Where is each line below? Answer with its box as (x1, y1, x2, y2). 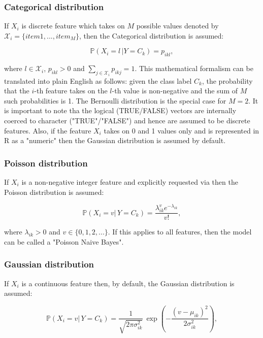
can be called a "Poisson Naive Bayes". (4, 236, 124, 247)
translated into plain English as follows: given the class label (4, 75, 192, 86)
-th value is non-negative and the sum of (112, 85, 238, 96)
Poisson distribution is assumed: (4, 186, 104, 197)
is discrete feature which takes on (21, 20, 125, 31)
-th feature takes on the (34, 85, 108, 96)
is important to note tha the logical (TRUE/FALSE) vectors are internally (4, 105, 237, 116)
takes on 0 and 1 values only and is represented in (104, 125, 259, 136)
